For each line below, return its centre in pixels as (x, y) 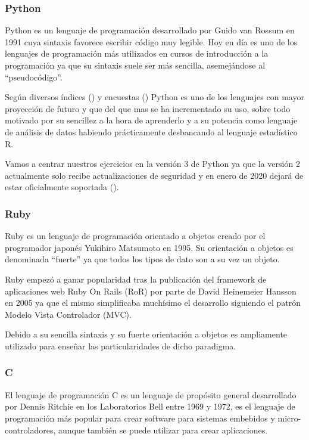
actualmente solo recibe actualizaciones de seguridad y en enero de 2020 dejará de (154, 175)
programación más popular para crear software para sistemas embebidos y (140, 418)
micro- (289, 418)
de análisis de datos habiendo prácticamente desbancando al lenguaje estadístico (151, 131)
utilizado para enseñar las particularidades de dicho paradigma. (121, 346)
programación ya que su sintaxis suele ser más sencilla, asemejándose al (135, 65)
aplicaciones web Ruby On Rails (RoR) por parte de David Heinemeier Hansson (151, 291)
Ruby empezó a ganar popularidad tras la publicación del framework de (136, 279)
